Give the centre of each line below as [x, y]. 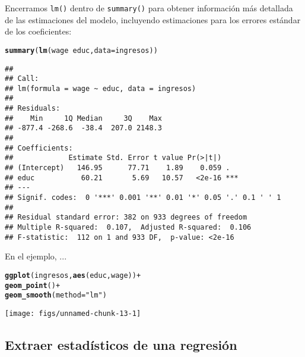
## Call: [22, 79]
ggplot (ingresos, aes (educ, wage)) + [73, 275]
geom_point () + [33, 285]
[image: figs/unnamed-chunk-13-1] [73, 313]
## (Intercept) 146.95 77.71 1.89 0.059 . [117, 168]
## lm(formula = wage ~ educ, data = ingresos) [101, 88]
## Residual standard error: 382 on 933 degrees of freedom [126, 217]
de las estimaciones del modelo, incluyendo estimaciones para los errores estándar [153, 19]
